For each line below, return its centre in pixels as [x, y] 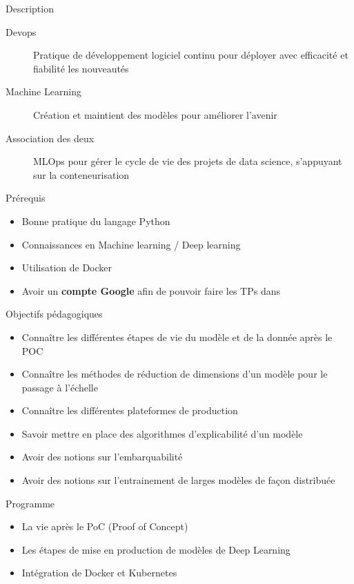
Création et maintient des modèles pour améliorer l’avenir [155, 114]
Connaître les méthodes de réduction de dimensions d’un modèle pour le [175, 374]
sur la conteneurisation [81, 174]
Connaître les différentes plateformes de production [130, 410]
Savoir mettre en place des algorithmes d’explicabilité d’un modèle [162, 433]
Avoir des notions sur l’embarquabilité [102, 457]
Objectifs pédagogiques [54, 314]
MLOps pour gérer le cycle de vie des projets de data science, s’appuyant [188, 161]
